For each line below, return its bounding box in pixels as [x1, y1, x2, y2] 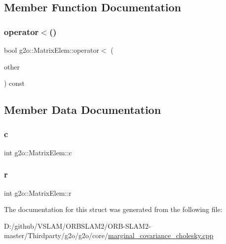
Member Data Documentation [4, 102, 161, 117]
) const [4, 78, 25, 88]
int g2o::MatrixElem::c [4, 147, 72, 157]
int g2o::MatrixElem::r [4, 187, 72, 198]
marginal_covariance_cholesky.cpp [108, 230, 214, 241]
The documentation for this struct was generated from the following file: [4, 204, 223, 214]
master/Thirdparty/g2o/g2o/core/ [4, 230, 109, 241]
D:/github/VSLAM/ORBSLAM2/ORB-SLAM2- [4, 220, 151, 231]
